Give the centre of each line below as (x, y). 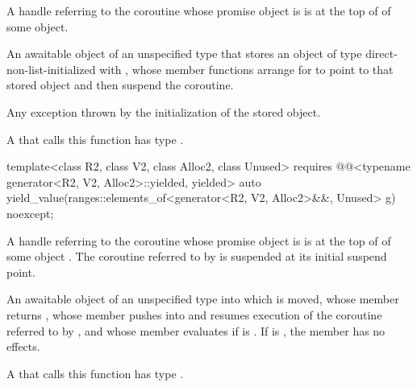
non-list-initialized (51, 69)
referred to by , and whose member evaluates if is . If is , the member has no (196, 330)
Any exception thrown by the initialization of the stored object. (164, 111)
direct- (382, 54)
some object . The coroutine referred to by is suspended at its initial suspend (197, 256)
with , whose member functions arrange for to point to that (246, 69)
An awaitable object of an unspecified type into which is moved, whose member (203, 299)
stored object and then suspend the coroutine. (120, 85)
